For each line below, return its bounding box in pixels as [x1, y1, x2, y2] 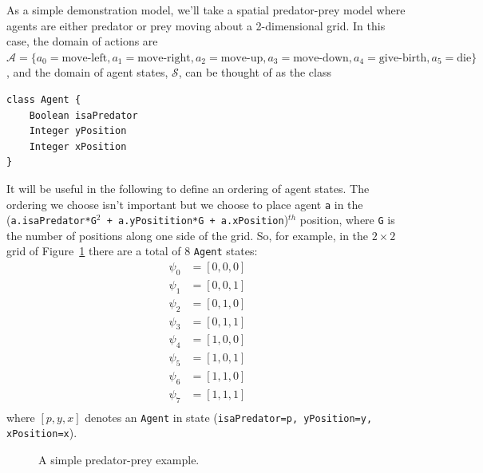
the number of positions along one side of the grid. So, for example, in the [6, 227, 369, 243]
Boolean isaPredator [29, 109, 138, 121]
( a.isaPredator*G [6, 211, 97, 228]
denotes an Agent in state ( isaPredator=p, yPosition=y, [85, 408, 373, 425]
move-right [137, 52, 191, 64]
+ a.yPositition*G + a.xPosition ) [106, 211, 289, 228]
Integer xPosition [29, 140, 127, 152]
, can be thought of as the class [178, 64, 331, 81]
